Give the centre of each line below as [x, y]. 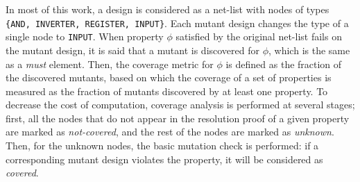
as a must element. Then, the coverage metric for [110, 64]
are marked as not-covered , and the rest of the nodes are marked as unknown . [170, 132]
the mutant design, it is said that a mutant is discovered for [133, 50]
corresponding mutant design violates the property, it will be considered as [164, 159]
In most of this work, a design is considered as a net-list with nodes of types [168, 9]
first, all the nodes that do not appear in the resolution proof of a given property [178, 118]
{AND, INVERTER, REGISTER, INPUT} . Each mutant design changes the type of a [177, 23]
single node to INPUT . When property [85, 36]
